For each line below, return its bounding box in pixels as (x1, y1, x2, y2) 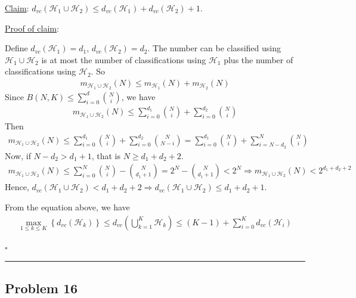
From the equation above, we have (5, 200, 130, 213)
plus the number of (224, 53, 293, 66)
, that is (91, 149, 121, 162)
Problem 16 (5, 278, 78, 297)
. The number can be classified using (147, 42, 281, 54)
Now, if (5, 149, 31, 162)
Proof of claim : (5, 21, 59, 34)
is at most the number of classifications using (41, 53, 206, 66)
